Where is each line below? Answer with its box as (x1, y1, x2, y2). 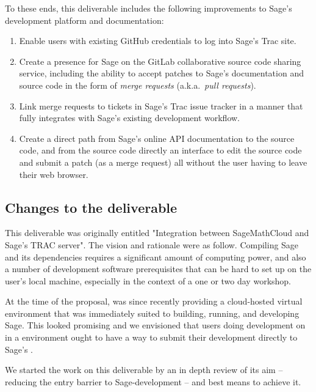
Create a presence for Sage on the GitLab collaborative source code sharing (19, 54, 301, 67)
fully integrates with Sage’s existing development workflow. (19, 111, 240, 124)
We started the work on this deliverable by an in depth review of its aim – (5, 363, 283, 376)
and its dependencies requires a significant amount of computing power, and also (5, 250, 306, 263)
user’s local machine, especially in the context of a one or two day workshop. (5, 274, 291, 287)
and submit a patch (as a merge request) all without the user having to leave (19, 155, 307, 168)
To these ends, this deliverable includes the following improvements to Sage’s (5, 2, 292, 14)
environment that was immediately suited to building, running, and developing (5, 306, 300, 319)
